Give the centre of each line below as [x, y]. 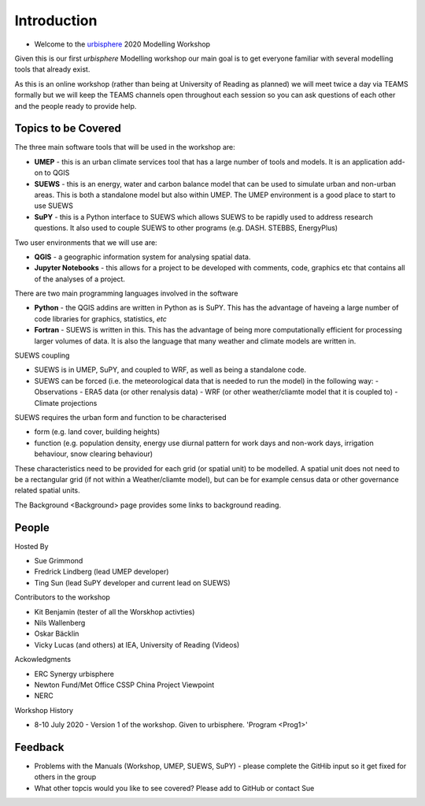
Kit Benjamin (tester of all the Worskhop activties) [115, 611]
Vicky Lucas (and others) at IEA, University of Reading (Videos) [137, 644]
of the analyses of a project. [80, 279]
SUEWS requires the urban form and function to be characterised [121, 417]
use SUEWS [54, 206]
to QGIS [57, 173]
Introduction [56, 20]
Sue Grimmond [59, 561]
